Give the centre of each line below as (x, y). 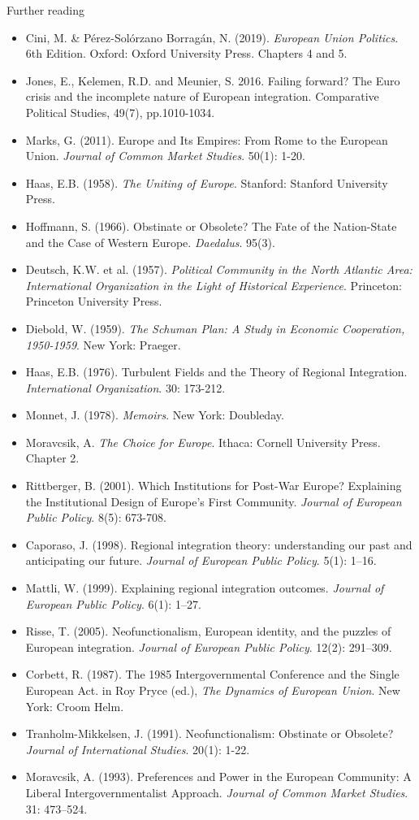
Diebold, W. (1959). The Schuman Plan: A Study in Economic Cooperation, (215, 328)
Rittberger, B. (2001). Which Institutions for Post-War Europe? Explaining (214, 486)
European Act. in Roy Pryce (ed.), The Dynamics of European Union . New (213, 690)
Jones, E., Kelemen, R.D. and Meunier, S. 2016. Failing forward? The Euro (213, 80)
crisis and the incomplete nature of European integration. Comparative (202, 96)
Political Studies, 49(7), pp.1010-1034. (120, 112)
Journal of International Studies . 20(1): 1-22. (138, 749)
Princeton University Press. (94, 301)
